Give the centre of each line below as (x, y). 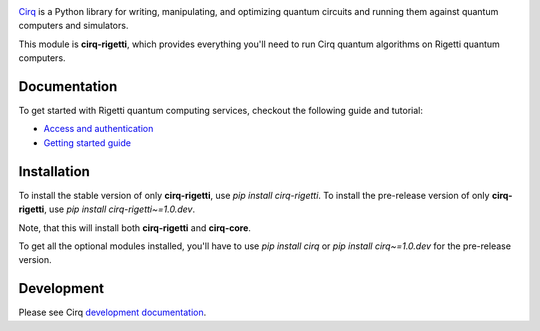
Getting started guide (87, 142)
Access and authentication (98, 129)
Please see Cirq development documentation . (112, 312)
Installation (54, 171)
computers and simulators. (73, 26)
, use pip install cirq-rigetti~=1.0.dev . (119, 209)
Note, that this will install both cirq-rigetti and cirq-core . (135, 227)
